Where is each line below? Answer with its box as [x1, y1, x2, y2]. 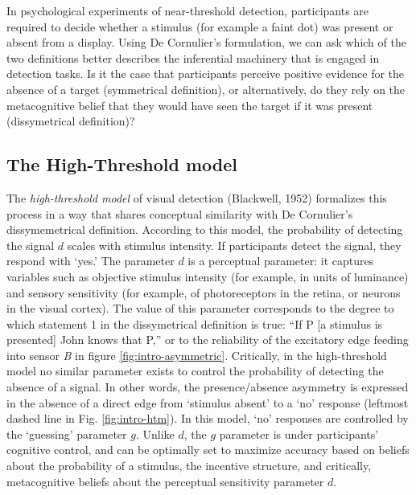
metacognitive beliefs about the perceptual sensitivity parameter [6, 472, 324, 489]
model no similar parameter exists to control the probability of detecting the [6, 362, 384, 379]
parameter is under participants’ [219, 425, 379, 442]
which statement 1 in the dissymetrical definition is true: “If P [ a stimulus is [6, 315, 383, 332]
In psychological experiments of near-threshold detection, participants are [6, 2, 369, 18]
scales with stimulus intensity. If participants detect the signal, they [67, 236, 402, 253]
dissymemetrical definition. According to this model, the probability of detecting [6, 221, 403, 238]
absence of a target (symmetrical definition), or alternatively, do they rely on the [6, 80, 406, 97]
